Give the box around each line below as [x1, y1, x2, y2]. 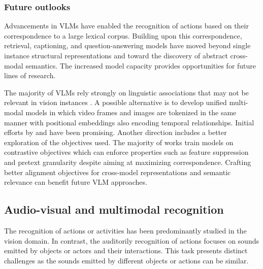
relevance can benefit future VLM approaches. [4, 177, 147, 187]
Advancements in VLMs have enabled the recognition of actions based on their [4, 20, 249, 31]
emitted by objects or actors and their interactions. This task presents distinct [4, 245, 248, 256]
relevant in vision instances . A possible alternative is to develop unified [4, 97, 227, 108]
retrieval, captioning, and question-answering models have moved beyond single [4, 40, 251, 51]
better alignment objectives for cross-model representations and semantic [4, 166, 231, 177]
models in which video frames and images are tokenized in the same [25, 107, 237, 117]
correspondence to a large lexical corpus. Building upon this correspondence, [4, 30, 242, 41]
